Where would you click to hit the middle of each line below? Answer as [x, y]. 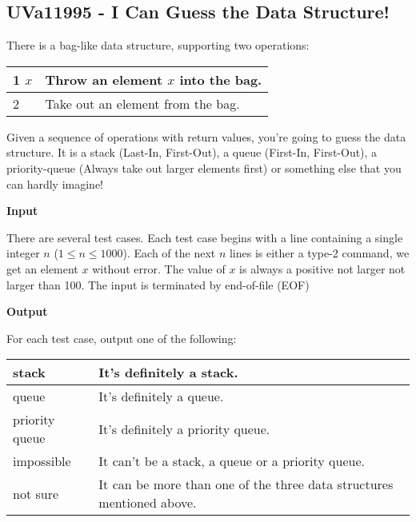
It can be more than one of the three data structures [246, 484]
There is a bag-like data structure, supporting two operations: [158, 45]
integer [23, 253]
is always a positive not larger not [322, 268]
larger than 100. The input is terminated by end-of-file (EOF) [158, 284]
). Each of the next [169, 253]
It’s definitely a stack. [168, 373]
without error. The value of [159, 268]
